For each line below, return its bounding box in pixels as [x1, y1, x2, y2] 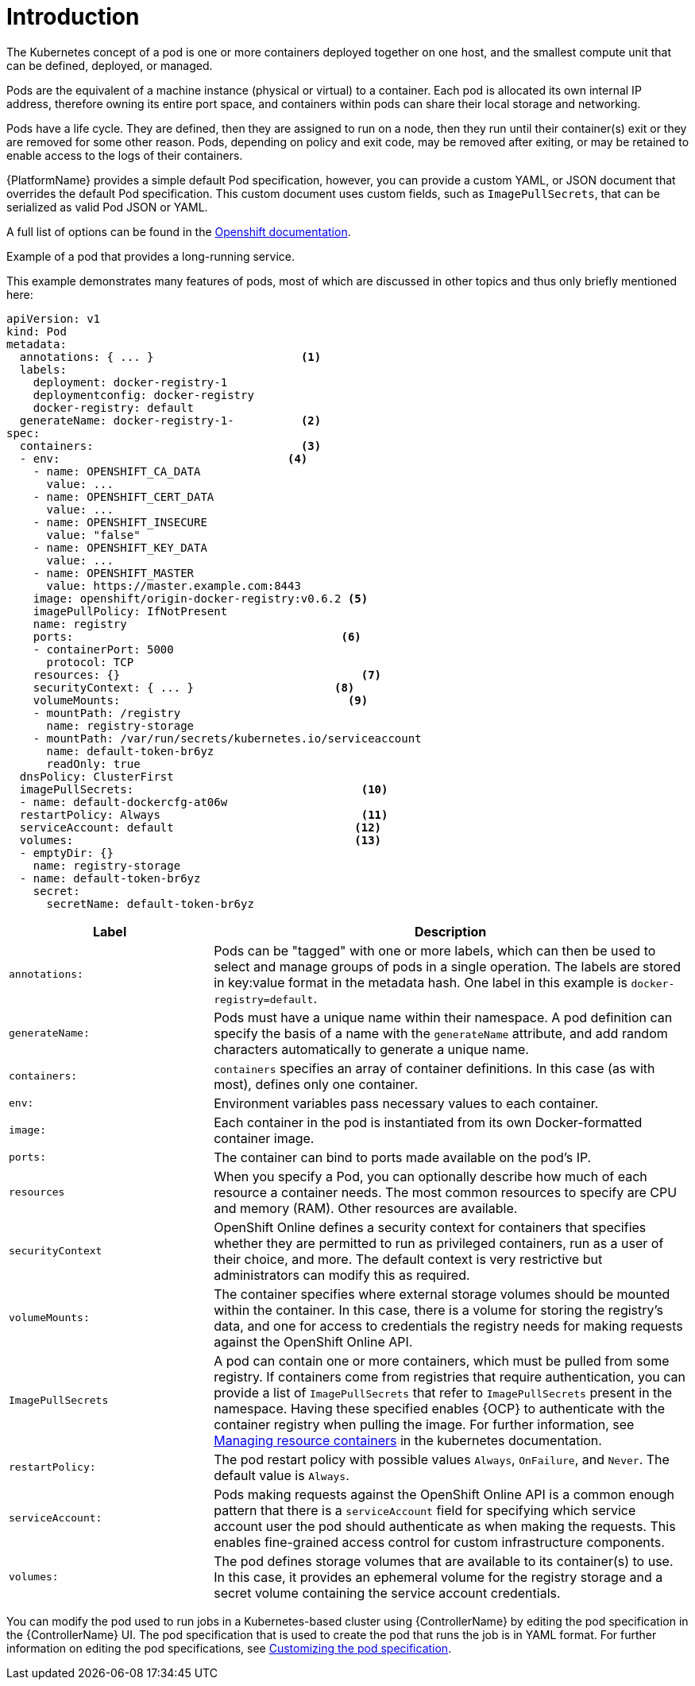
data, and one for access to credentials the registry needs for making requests [214, 1317, 683, 1334]
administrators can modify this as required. [214, 1266, 470, 1283]
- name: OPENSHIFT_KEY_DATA [33, 541, 207, 554]
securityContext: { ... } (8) [33, 680, 355, 694]
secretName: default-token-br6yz [46, 897, 254, 910]
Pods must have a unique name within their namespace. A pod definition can [214, 1009, 673, 1025]
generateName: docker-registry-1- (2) [19, 413, 322, 427]
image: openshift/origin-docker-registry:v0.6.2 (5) [33, 591, 369, 605]
